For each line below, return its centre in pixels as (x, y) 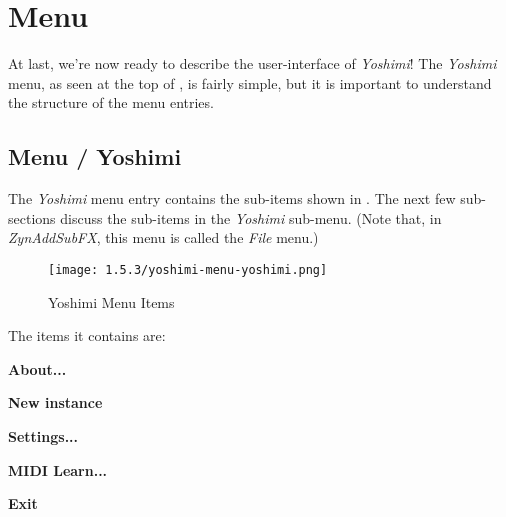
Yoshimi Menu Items (111, 301)
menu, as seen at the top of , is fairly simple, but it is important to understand (250, 82)
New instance (55, 402)
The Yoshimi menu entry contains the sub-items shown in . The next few (232, 198)
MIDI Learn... (58, 469)
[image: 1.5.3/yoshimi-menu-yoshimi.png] (188, 269)
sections (32, 217)
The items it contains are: (87, 335)
